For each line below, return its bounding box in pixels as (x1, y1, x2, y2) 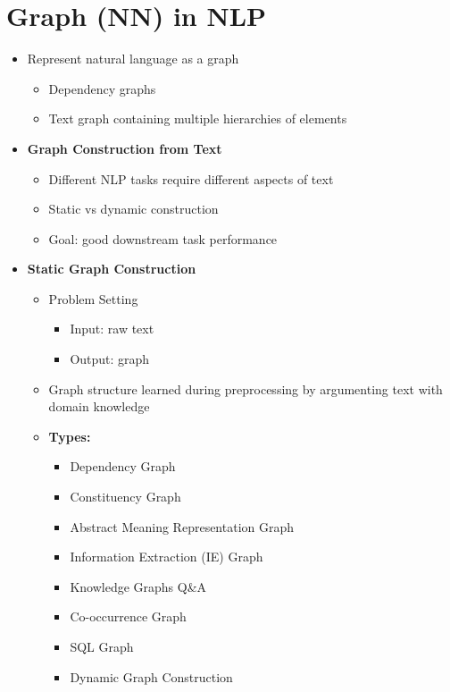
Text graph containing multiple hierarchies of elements (48, 109, 347, 128)
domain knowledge (48, 397, 150, 416)
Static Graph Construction (27, 259, 196, 278)
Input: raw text (70, 319, 154, 338)
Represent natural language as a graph (27, 49, 239, 68)
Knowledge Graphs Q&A (70, 577, 207, 595)
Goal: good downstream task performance (48, 229, 278, 248)
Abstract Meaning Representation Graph (70, 517, 295, 536)
